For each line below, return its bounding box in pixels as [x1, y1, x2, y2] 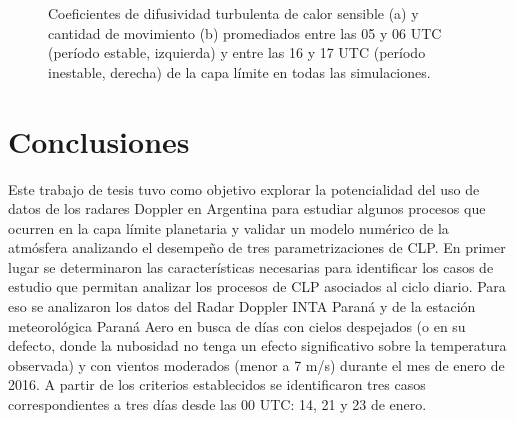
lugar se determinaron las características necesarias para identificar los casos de [8, 256, 494, 277]
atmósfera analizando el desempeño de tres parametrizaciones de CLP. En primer [8, 237, 506, 258]
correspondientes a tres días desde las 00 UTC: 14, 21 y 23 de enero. [8, 394, 427, 415]
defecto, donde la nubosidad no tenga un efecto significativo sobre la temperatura [8, 335, 507, 356]
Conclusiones [8, 120, 190, 161]
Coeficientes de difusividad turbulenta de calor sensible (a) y [48, 3, 419, 23]
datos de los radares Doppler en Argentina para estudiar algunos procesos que [8, 198, 486, 219]
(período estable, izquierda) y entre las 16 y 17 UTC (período [48, 42, 426, 63]
